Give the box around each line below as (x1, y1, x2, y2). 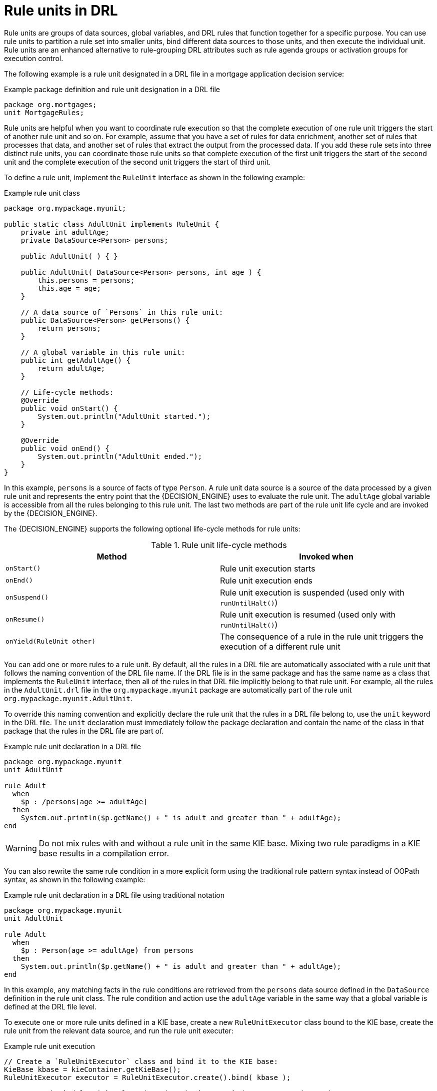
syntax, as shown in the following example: (4, 875, 145, 884)
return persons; (37, 324, 101, 332)
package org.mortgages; (4, 100, 97, 109)
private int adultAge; (20, 228, 109, 236)
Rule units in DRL (4, 2, 118, 19)
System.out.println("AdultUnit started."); (37, 412, 211, 420)
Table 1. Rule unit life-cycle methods (151, 539, 287, 550)
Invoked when (299, 551, 353, 562)
